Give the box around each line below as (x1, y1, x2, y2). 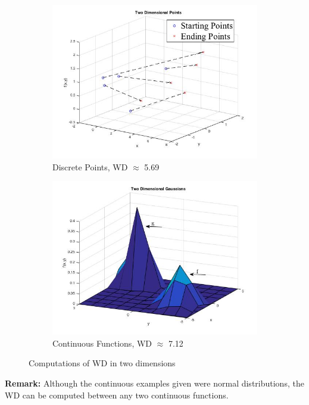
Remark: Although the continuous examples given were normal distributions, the (5, 376, 304, 389)
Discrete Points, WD (52, 160, 128, 173)
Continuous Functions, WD (52, 337, 152, 349)
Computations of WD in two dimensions (29, 357, 176, 369)
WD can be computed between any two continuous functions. (5, 388, 229, 401)
